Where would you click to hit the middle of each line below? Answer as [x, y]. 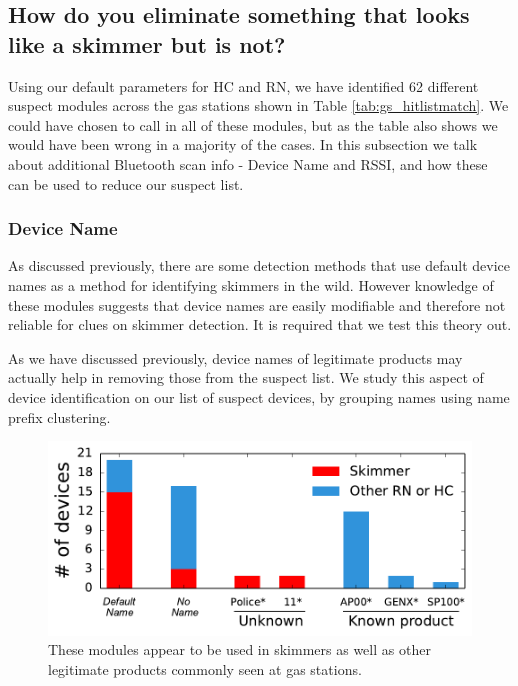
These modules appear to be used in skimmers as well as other [239, 649]
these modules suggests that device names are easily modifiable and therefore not [257, 304]
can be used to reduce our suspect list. [126, 183]
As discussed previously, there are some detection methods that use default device [259, 265]
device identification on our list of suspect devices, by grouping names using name [259, 396]
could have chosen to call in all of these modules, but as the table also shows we [253, 124]
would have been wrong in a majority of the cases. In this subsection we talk [243, 144]
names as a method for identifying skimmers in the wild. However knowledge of [251, 284]
